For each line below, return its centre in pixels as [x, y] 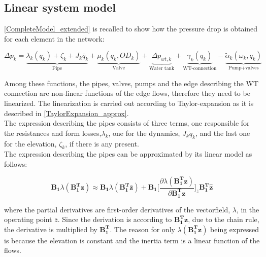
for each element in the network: [54, 38]
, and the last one [223, 133]
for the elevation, [30, 143]
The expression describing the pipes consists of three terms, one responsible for [127, 123]
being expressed [235, 229]
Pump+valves [243, 68]
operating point [28, 219]
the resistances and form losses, [53, 133]
